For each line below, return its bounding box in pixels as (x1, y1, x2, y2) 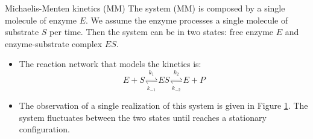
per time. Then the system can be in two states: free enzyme (49, 25, 274, 38)
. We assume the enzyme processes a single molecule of (85, 13, 288, 26)
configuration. (19, 123, 70, 135)
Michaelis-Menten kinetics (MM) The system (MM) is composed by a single (5, 2, 285, 14)
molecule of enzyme (5, 13, 77, 26)
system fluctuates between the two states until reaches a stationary (19, 111, 267, 123)
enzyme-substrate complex (5, 37, 103, 50)
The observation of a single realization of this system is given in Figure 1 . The (19, 99, 308, 111)
